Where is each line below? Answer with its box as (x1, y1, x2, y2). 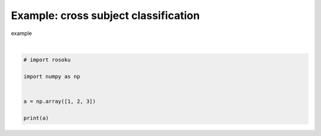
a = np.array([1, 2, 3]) (23, 98, 96, 105)
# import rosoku (23, 56, 71, 63)
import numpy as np (23, 73, 80, 80)
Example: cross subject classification (11, 9, 200, 22)
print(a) (23, 115, 49, 121)
